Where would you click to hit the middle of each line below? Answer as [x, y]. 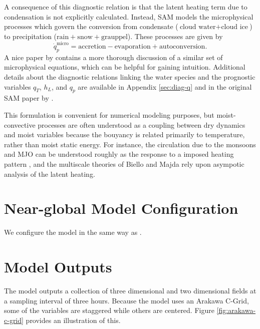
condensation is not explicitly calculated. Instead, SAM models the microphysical [129, 16]
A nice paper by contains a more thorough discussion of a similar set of [113, 57]
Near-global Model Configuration [121, 208]
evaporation [133, 47]
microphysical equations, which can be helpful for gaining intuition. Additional [125, 67]
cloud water [198, 27]
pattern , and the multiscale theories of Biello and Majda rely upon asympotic [124, 164]
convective [20, 124]
